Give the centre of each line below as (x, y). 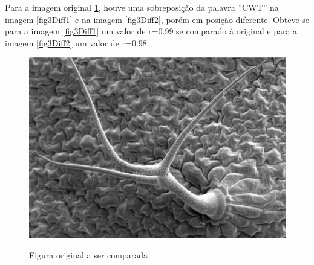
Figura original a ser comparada (89, 254)
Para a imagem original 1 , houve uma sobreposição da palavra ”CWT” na (142, 7)
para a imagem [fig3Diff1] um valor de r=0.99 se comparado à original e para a (151, 31)
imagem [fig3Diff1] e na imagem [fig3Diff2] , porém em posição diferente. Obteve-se (157, 19)
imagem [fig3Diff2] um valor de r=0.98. (77, 43)
